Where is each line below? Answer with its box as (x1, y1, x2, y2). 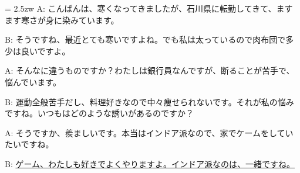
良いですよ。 (21, 44, 70, 57)
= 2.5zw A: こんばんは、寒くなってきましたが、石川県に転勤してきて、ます (5, 2, 293, 14)
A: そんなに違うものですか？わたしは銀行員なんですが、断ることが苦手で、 (5, 64, 295, 77)
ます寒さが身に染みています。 (5, 13, 119, 26)
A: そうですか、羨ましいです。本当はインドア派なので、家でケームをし (5, 126, 277, 139)
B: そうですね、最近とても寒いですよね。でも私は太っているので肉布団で (5, 33, 286, 46)
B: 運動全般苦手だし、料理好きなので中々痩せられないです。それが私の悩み (5, 95, 294, 108)
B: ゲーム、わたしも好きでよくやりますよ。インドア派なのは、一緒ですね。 (5, 157, 295, 169)
